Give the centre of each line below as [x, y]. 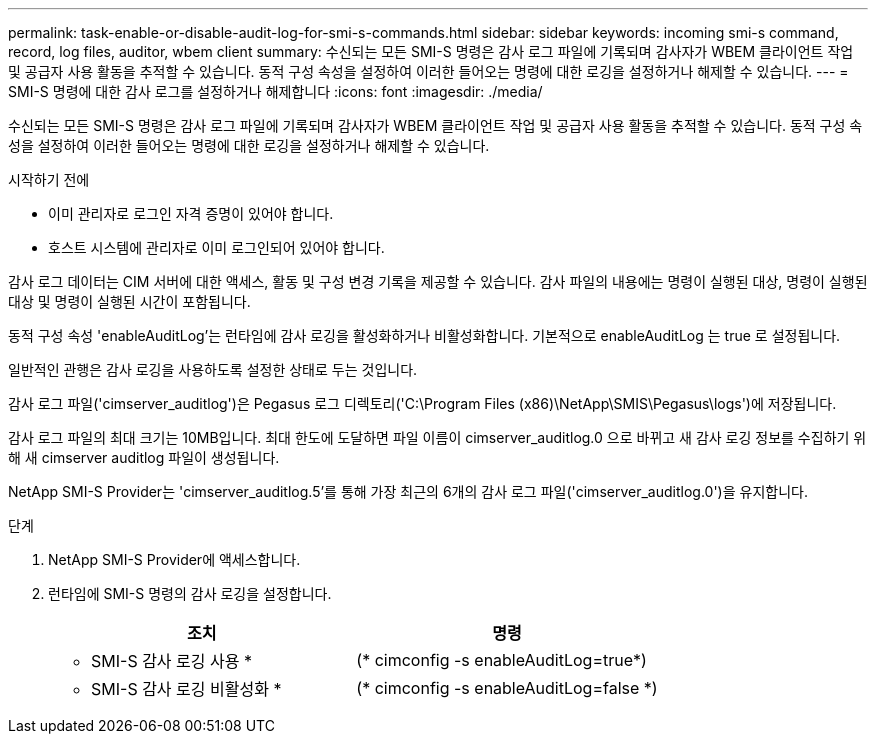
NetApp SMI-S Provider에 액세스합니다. [174, 559]
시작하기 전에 [49, 179]
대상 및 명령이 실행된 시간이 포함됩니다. [129, 301]
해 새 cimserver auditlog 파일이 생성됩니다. [144, 457]
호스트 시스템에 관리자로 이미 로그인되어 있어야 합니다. [216, 247]
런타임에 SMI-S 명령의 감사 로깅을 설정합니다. [190, 593]
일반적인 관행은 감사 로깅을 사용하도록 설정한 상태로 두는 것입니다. [213, 369]
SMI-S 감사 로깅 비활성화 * [186, 689]
